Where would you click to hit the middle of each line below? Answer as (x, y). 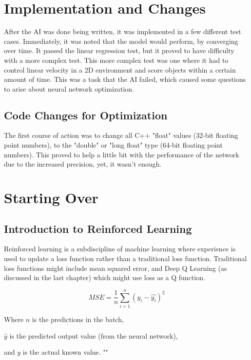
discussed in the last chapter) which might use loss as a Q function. (105, 277)
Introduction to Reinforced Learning (98, 228)
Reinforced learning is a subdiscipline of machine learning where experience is (120, 249)
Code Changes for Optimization (86, 115)
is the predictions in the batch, (78, 319)
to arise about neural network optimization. (69, 88)
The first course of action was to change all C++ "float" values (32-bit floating (121, 135)
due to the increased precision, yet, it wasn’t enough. (83, 164)
